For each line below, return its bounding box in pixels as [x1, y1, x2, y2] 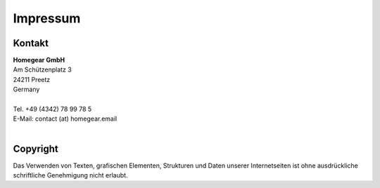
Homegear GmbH [13, 56, 65, 65]
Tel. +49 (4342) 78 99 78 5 [13, 105, 92, 114]
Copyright [13, 142, 59, 154]
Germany [13, 85, 40, 94]
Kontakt [13, 37, 49, 49]
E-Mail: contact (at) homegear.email [13, 114, 118, 123]
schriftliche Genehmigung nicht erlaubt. [13, 171, 128, 180]
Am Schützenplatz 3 [13, 65, 72, 74]
